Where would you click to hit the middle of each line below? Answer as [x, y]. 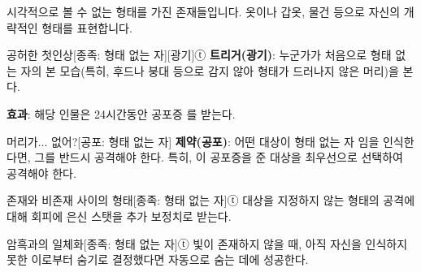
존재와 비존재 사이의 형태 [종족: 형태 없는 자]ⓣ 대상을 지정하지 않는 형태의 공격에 [211, 200]
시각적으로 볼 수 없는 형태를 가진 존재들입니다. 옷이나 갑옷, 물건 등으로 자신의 [204, 11]
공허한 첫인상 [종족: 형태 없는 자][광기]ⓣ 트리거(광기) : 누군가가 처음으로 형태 [199, 55]
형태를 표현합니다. [87, 27]
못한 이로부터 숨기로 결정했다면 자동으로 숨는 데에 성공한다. [158, 259]
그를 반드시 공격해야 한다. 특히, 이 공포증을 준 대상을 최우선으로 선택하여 [219, 157]
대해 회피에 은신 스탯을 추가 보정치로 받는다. [119, 216]
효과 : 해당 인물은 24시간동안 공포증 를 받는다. [121, 113]
